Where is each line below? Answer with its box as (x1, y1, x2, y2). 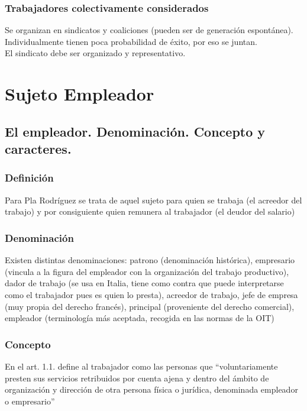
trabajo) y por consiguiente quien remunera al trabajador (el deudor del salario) (5, 205, 295, 218)
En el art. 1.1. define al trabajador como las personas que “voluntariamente (5, 360, 278, 372)
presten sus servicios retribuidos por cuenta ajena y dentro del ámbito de (5, 371, 269, 384)
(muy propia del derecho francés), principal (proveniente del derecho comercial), (5, 300, 295, 312)
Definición (5, 170, 54, 185)
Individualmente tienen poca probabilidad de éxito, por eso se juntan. (5, 35, 257, 47)
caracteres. (5, 140, 72, 158)
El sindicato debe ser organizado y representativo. (5, 47, 186, 59)
